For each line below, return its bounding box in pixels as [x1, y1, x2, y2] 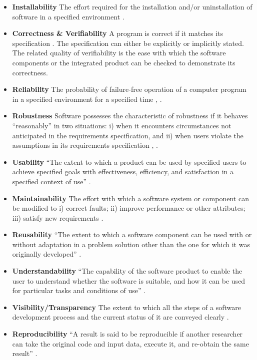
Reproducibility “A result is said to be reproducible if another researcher [12, 329, 243, 339]
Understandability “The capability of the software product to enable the [12, 266, 242, 276]
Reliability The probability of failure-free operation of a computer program [12, 84, 246, 94]
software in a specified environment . [12, 11, 124, 21]
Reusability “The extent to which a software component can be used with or [12, 229, 252, 240]
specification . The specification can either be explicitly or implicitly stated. [12, 37, 244, 48]
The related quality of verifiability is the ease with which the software [12, 47, 226, 58]
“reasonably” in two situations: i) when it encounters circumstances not [12, 120, 231, 130]
